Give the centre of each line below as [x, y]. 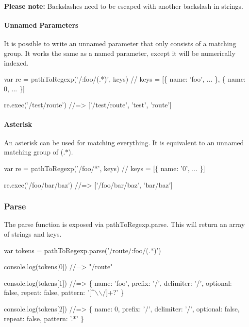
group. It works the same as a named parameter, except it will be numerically [120, 53]
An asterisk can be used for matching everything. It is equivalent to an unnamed [124, 142]
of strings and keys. [33, 233]
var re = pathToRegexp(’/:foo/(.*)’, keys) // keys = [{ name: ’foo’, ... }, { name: [125, 79]
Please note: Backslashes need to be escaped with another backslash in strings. [124, 6]
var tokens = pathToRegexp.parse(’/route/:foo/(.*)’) [83, 250]
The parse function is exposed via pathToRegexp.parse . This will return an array [124, 224]
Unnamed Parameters [41, 25]
